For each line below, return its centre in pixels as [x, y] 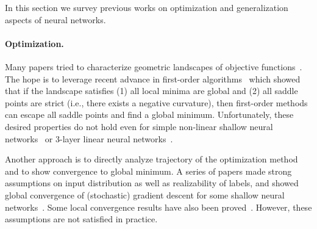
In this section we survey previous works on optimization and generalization [147, 7]
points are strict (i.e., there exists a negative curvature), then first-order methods [156, 102]
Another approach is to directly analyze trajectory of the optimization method [151, 159]
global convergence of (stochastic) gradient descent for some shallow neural [145, 194]
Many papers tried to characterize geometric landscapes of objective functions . [154, 66]
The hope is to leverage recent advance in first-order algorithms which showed [153, 78]
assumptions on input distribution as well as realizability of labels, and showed [152, 183]
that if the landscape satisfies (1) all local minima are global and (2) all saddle [151, 91]
